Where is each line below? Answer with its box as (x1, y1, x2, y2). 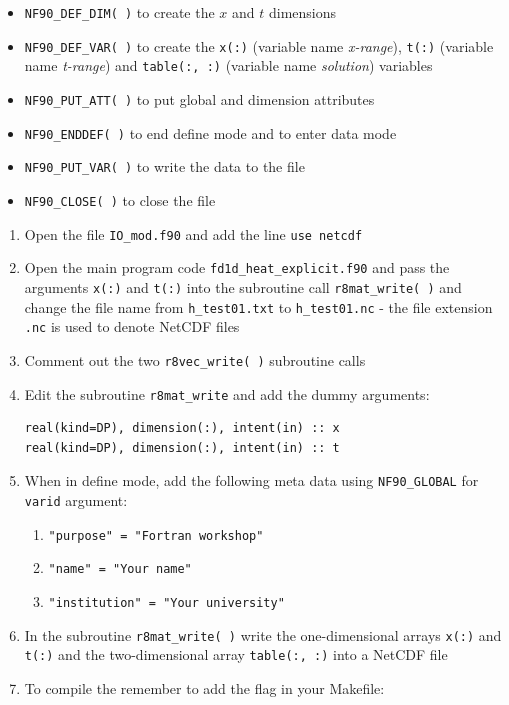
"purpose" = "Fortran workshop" (48, 528, 264, 543)
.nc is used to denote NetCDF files (24, 316, 240, 337)
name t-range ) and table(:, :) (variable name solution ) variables (24, 55, 433, 76)
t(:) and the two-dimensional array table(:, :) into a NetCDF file (24, 644, 448, 665)
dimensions (268, 2, 337, 22)
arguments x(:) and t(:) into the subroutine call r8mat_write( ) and (24, 276, 462, 297)
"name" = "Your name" (48, 562, 192, 577)
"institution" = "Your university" (48, 596, 285, 610)
